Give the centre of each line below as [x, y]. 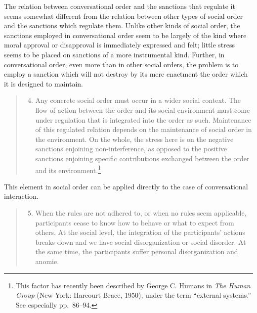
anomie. [47, 261]
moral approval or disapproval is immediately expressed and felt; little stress [120, 45]
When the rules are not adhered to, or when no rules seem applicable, [141, 212]
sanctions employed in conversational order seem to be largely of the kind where [125, 35]
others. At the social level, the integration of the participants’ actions [140, 232]
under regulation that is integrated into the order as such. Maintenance [143, 119]
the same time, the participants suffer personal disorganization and [137, 251]
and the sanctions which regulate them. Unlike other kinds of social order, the [122, 25]
